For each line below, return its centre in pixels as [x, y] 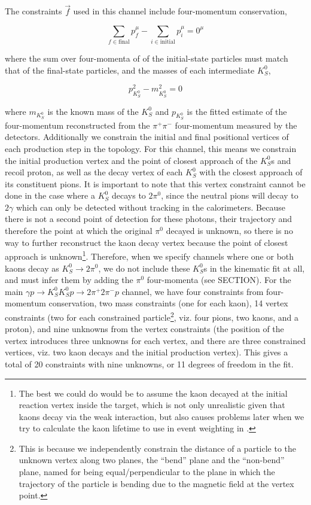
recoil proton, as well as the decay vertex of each [94, 172]
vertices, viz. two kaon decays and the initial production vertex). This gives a [147, 352]
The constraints [33, 11]
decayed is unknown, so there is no [229, 231]
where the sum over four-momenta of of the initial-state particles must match [147, 58]
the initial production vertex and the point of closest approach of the [131, 160]
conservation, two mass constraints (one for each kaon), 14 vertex [168, 303]
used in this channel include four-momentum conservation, [180, 11]
